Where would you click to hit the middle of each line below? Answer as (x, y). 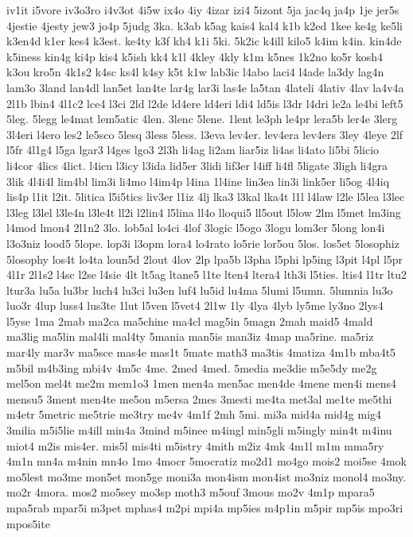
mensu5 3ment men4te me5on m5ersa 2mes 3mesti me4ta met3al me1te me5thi (199, 398)
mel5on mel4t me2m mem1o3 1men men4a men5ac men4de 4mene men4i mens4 (201, 383)
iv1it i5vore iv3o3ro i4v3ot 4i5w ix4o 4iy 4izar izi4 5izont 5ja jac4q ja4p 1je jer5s (203, 10)
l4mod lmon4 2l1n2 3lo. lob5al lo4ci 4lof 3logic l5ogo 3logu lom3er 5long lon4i (196, 228)
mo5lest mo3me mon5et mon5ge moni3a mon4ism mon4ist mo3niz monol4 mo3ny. (206, 476)
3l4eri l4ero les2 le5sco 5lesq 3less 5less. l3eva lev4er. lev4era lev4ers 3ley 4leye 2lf (205, 134)
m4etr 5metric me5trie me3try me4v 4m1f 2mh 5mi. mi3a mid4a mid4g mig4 (194, 414)
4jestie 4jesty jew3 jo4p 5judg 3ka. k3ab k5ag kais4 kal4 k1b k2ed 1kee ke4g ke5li (205, 25)
